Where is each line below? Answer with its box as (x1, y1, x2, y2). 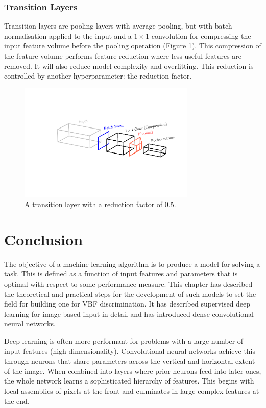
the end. (4, 395, 30, 406)
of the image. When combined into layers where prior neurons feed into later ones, (4, 365, 261, 376)
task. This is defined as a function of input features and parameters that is (4, 268, 238, 279)
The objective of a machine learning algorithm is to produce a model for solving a (4, 258, 260, 269)
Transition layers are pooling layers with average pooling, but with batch (4, 20, 232, 31)
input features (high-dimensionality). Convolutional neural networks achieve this (4, 345, 256, 356)
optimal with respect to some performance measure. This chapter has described (4, 278, 253, 289)
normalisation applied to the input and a (4, 30, 132, 41)
